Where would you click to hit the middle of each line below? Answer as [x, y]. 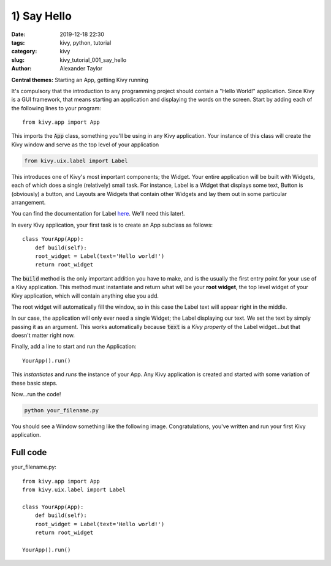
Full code [29, 452]
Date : [18, 34]
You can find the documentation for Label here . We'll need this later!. [98, 214]
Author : [21, 69]
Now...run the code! [36, 394]
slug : [18, 60]
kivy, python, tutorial [86, 42]
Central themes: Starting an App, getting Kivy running [80, 80]
